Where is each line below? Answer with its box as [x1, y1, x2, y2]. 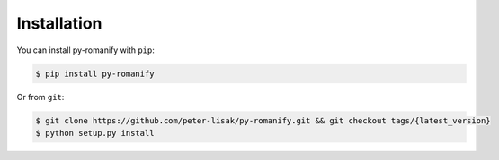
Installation [16, 13, 102, 33]
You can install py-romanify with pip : [16, 45, 155, 55]
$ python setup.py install [35, 128, 155, 138]
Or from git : [16, 91, 65, 102]
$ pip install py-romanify [35, 68, 155, 79]
